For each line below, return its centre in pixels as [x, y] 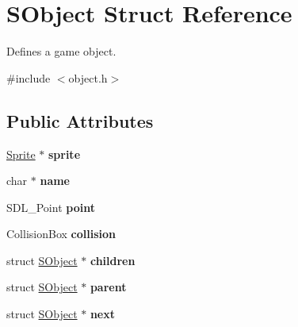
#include [29, 77]
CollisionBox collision [61, 234]
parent [108, 287]
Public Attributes [80, 120]
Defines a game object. [61, 51]
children [113, 260]
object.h [88, 77]
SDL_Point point [51, 207]
